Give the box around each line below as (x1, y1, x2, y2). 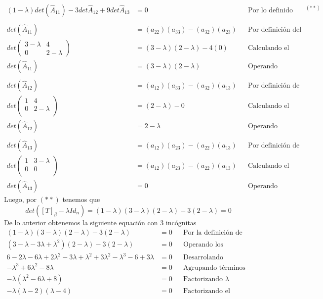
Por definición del (248, 26, 302, 34)
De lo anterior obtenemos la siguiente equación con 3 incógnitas (4, 217, 197, 227)
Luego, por (4, 194, 37, 204)
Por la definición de (183, 229, 242, 236)
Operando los (183, 241, 224, 248)
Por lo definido (248, 7, 293, 14)
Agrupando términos (183, 264, 245, 271)
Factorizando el (183, 287, 230, 295)
